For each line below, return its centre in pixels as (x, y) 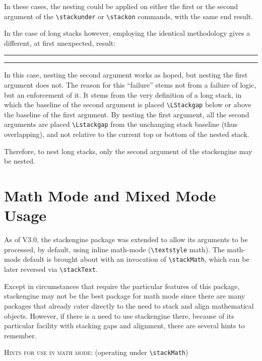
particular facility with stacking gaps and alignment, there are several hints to (124, 326)
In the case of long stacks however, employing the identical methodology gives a (127, 33)
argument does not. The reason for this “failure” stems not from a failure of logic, (130, 85)
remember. (20, 335)
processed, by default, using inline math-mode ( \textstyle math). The (114, 249)
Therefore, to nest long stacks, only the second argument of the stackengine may (128, 151)
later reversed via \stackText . (51, 269)
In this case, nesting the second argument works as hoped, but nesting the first (126, 75)
